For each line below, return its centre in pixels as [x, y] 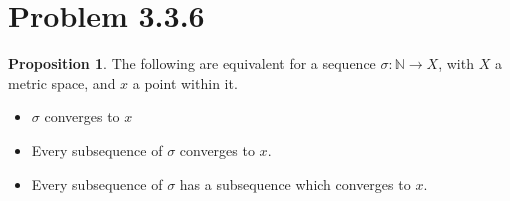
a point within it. [185, 82]
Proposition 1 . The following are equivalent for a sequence [192, 63]
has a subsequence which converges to [295, 183]
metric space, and [62, 82]
